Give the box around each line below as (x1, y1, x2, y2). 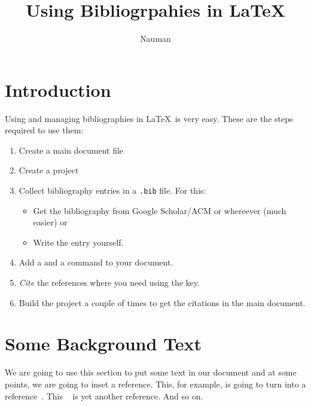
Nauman (140, 32, 171, 45)
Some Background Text (5, 331, 202, 356)
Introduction (5, 77, 111, 102)
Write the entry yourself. (33, 236, 124, 248)
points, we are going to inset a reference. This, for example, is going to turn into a (5, 377, 306, 390)
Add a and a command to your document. (19, 256, 173, 268)
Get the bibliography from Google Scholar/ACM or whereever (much (33, 204, 286, 216)
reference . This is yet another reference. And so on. (5, 389, 203, 402)
